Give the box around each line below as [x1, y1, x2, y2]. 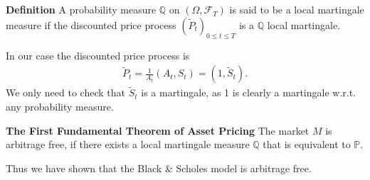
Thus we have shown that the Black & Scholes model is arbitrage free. [6, 160, 312, 175]
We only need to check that [6, 85, 125, 100]
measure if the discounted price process [6, 17, 176, 32]
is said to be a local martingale [229, 2, 364, 17]
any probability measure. [6, 99, 114, 114]
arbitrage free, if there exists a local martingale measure [6, 137, 250, 152]
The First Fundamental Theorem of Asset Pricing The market [6, 123, 310, 137]
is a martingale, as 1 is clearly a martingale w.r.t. [141, 85, 356, 100]
